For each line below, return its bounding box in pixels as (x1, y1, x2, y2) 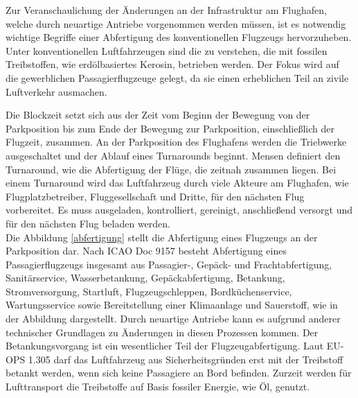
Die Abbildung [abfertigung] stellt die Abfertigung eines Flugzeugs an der (6, 230, 318, 244)
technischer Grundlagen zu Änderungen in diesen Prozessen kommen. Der (6, 325, 319, 339)
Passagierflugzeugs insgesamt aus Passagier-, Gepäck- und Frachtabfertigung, (6, 257, 332, 271)
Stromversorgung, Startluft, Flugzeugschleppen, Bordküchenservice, (6, 284, 292, 298)
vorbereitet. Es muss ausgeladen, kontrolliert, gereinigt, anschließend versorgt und (6, 202, 353, 217)
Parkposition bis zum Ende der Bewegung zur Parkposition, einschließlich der (6, 121, 334, 135)
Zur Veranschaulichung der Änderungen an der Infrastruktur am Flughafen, (6, 3, 327, 17)
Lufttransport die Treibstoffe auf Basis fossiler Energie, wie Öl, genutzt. (6, 379, 310, 394)
